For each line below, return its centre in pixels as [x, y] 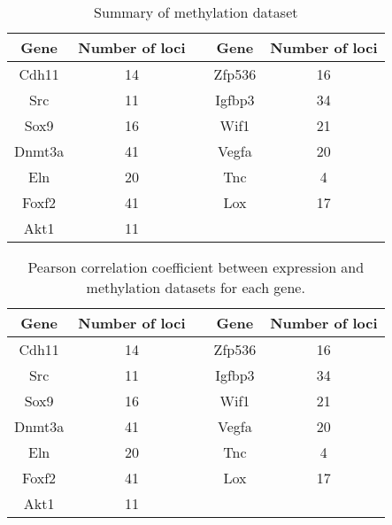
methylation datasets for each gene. [196, 287]
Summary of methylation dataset [196, 12]
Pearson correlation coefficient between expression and [196, 267]
